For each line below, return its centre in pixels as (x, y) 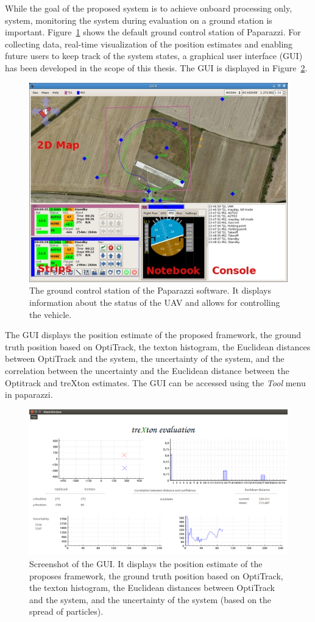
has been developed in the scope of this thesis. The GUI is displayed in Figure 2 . (156, 67)
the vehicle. (51, 314)
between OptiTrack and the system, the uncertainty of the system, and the (145, 359)
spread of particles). (66, 611)
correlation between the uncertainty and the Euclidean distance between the (147, 370)
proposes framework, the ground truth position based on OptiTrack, (156, 575)
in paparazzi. (29, 394)
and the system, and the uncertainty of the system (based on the (150, 599)
